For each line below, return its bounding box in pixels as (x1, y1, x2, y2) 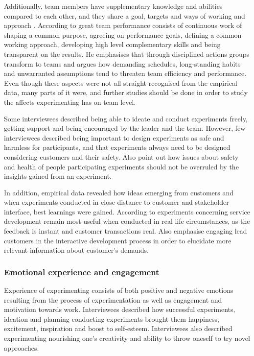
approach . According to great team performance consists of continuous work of (4, 20, 242, 30)
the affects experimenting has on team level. (4, 96, 136, 107)
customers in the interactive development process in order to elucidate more (4, 235, 231, 245)
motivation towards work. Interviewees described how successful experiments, (4, 304, 235, 314)
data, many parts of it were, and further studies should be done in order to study (4, 87, 248, 97)
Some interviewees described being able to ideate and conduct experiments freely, (4, 113, 248, 123)
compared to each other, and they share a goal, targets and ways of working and (4, 10, 245, 21)
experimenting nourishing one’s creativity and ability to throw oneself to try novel (4, 333, 250, 343)
